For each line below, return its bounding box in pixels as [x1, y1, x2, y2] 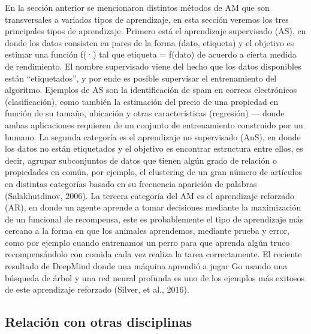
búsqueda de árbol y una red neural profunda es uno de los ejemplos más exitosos [5, 271, 305, 284]
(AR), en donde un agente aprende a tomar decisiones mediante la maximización [5, 201, 301, 213]
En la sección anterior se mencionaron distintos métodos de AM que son [5, 1, 270, 13]
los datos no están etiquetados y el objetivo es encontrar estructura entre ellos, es [5, 142, 303, 155]
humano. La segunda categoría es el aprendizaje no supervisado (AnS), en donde [5, 130, 301, 143]
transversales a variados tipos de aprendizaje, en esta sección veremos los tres [5, 13, 289, 25]
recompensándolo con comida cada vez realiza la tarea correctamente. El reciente [5, 248, 302, 260]
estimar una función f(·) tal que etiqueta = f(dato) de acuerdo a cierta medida [5, 48, 297, 61]
